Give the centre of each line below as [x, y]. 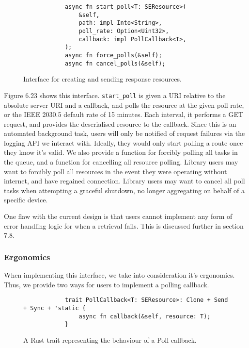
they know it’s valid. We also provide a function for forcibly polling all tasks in [121, 152]
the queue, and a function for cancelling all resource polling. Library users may [121, 162]
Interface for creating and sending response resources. [102, 79]
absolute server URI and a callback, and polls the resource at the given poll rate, [124, 105]
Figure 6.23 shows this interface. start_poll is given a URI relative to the [115, 95]
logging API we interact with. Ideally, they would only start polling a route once [124, 142]
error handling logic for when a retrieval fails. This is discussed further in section [124, 225]
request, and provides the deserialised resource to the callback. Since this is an [120, 124]
